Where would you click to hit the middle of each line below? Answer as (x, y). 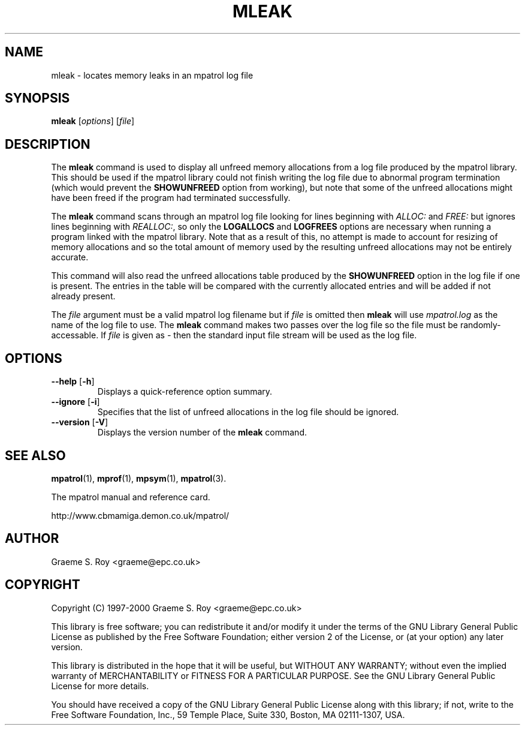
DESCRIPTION (48, 144)
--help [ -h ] (73, 381)
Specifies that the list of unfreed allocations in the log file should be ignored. (248, 412)
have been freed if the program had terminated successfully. (171, 198)
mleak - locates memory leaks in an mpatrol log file (152, 75)
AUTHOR (32, 539)
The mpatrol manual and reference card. (131, 497)
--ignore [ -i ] (76, 402)
